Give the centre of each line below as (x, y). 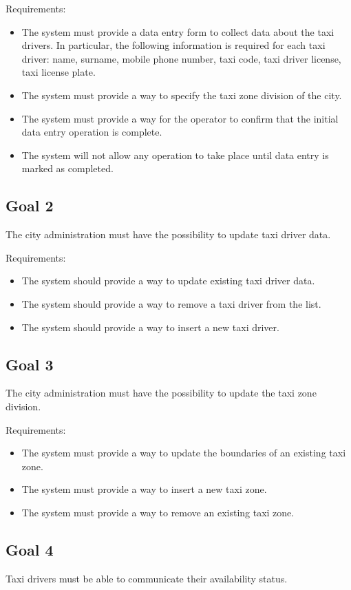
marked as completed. (67, 168)
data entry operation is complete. (92, 132)
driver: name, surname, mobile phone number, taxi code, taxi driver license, (181, 58)
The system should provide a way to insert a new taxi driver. (150, 327)
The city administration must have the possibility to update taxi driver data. (168, 234)
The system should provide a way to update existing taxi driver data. (168, 281)
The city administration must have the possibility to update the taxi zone (161, 393)
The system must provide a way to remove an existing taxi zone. (158, 512)
